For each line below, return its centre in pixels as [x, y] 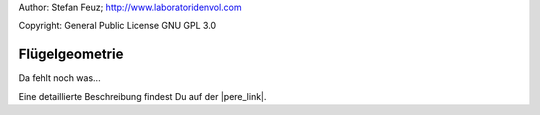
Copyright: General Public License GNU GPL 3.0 [117, 26]
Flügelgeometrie [71, 54]
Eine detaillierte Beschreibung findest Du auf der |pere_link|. [142, 96]
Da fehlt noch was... [59, 78]
